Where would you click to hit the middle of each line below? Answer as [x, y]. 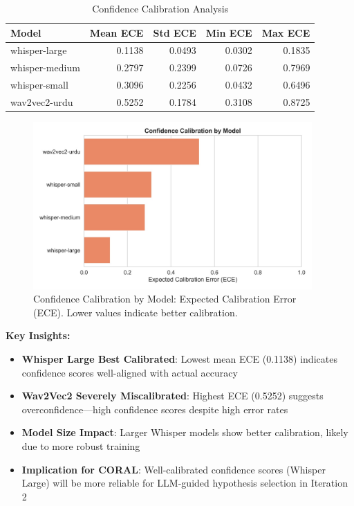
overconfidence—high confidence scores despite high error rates [155, 409]
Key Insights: [38, 335]
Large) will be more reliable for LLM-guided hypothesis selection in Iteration [185, 483]
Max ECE [286, 32]
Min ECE [229, 32]
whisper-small [39, 85]
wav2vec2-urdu [42, 101]
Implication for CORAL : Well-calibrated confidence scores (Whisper [174, 469]
